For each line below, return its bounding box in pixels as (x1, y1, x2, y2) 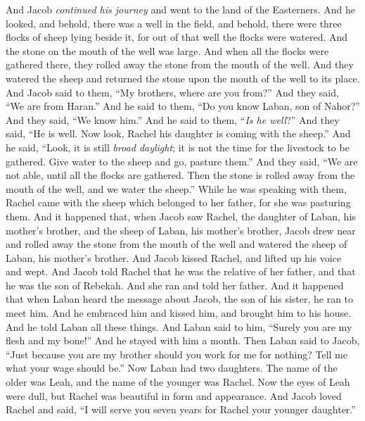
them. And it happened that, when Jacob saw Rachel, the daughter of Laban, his (6, 208, 356, 223)
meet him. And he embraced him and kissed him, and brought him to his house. (6, 306, 352, 320)
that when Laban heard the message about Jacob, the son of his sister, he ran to (6, 291, 354, 306)
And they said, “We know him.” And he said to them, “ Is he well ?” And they (6, 112, 340, 127)
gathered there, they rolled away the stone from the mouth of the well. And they (6, 57, 354, 72)
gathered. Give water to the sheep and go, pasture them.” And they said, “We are (6, 153, 358, 168)
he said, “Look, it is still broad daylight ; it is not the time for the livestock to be (6, 139, 350, 154)
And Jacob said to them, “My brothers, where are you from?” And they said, (6, 84, 339, 99)
